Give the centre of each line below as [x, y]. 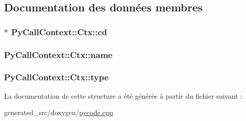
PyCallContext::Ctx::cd [59, 31]
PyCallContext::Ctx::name [58, 54]
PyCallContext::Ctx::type [57, 77]
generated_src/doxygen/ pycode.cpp [59, 112]
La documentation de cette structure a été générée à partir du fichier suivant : [123, 95]
